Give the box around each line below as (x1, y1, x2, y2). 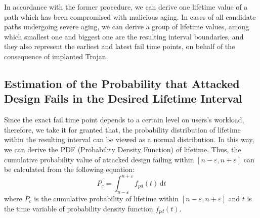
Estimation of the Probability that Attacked (4, 75, 240, 91)
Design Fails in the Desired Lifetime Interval (4, 91, 242, 106)
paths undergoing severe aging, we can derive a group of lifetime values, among (4, 21, 249, 32)
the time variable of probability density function (4, 203, 153, 213)
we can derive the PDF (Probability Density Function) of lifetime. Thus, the (4, 144, 241, 154)
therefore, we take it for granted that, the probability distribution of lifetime (4, 124, 241, 135)
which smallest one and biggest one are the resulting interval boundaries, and (4, 31, 244, 41)
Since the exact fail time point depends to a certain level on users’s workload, (4, 114, 244, 125)
